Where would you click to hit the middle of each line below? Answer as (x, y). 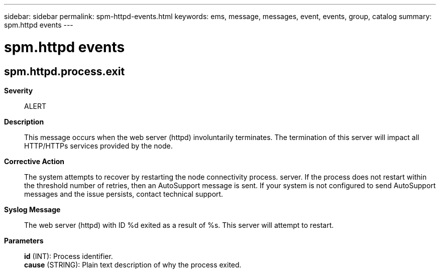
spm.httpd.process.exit (65, 71)
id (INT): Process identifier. (69, 256)
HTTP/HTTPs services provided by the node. (98, 146)
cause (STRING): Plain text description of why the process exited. (133, 264)
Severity (19, 90)
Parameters (24, 240)
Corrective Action (34, 161)
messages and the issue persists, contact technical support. (124, 194)
